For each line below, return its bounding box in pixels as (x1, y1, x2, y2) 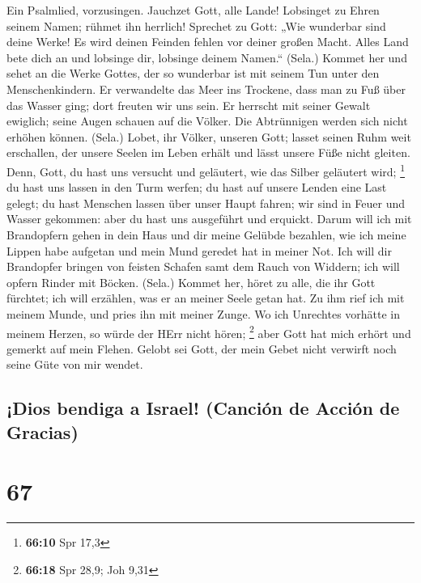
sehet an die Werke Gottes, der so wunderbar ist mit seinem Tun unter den (6, 65, 380, 82)
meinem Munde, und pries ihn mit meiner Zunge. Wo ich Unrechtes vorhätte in (6, 305, 401, 322)
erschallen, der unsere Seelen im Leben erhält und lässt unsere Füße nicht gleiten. (6, 144, 410, 161)
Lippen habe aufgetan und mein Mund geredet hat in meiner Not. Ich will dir (6, 242, 392, 259)
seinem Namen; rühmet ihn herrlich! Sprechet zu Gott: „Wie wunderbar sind (6, 17, 386, 34)
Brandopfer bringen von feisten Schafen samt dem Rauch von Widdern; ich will (6, 258, 400, 275)
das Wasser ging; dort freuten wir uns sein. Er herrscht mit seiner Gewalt (6, 96, 371, 113)
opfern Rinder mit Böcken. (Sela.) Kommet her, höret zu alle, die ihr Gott (6, 273, 376, 290)
